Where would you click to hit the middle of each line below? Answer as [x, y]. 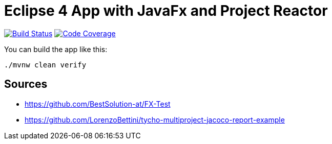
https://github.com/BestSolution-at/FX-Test [98, 104]
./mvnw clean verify [45, 65]
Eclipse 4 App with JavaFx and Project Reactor [166, 11]
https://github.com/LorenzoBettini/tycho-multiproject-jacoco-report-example [155, 119]
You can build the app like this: [56, 49]
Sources [26, 84]
